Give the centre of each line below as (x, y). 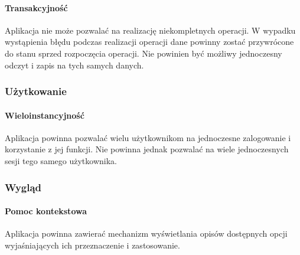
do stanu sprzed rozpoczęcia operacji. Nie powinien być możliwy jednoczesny (144, 53)
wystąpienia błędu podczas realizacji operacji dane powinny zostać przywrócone (149, 42)
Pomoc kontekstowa (46, 211)
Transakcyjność (36, 7)
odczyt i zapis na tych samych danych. (74, 65)
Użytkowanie (36, 91)
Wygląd (23, 187)
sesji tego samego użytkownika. (61, 161)
